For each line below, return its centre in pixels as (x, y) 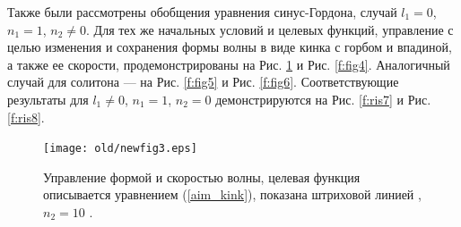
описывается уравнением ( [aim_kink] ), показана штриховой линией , (232, 194)
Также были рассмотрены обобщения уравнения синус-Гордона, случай (202, 12)
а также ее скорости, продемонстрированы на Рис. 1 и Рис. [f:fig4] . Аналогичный (229, 64)
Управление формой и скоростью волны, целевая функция (202, 177)
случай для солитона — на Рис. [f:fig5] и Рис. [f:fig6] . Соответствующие (203, 82)
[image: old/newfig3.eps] (120, 149)
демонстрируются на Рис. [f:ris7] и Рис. (323, 99)
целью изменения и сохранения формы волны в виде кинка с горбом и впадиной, (230, 47)
